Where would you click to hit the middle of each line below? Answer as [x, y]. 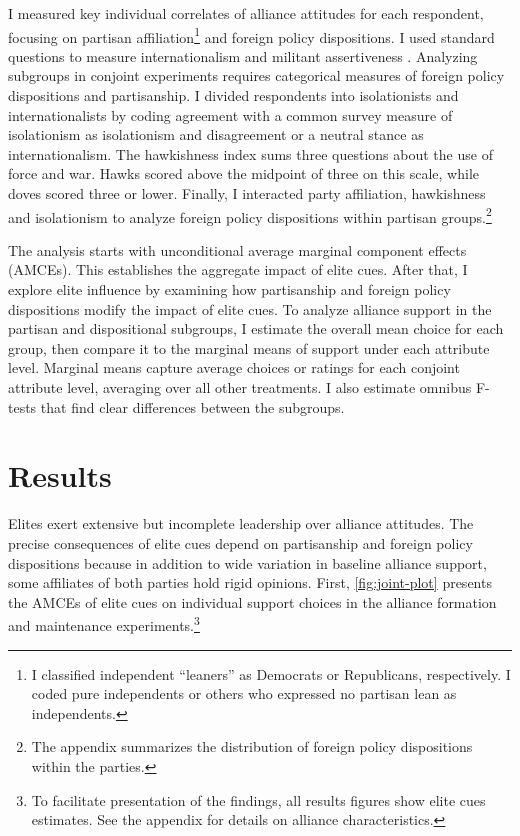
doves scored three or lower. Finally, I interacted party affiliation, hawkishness [247, 193]
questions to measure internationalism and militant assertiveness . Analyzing [243, 55]
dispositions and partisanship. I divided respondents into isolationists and [233, 95]
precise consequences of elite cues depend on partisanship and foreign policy [240, 542]
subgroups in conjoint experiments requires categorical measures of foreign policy [256, 75]
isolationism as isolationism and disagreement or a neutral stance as [216, 134]
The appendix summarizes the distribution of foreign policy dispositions [252, 746]
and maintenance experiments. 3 [104, 623]
